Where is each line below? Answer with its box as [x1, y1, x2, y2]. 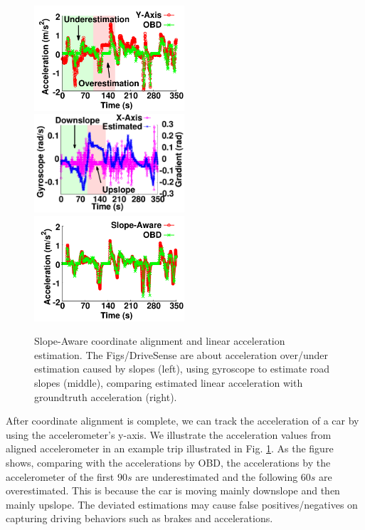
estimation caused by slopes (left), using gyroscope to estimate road [34, 361, 330, 376]
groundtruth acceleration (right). [34, 389, 177, 404]
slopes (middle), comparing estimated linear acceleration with [34, 375, 303, 390]
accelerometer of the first [6, 469, 115, 484]
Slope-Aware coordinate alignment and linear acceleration [34, 333, 285, 348]
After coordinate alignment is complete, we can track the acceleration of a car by [6, 413, 359, 428]
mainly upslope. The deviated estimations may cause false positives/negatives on [6, 497, 358, 511]
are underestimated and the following [135, 469, 298, 484]
